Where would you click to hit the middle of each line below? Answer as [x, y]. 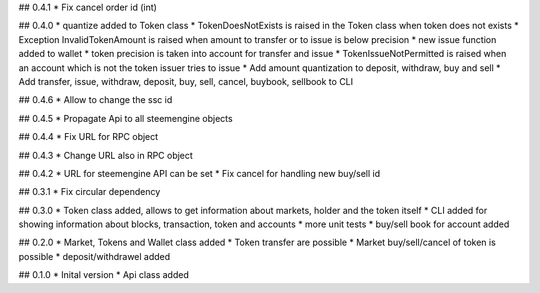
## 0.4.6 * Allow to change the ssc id [95, 100]
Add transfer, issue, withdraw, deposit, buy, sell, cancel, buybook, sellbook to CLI [186, 81]
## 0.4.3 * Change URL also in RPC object [106, 155]
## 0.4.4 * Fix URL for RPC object [88, 137]
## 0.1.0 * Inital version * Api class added [103, 275]
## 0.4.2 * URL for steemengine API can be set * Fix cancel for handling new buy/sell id [199, 173]
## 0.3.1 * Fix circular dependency [89, 192]
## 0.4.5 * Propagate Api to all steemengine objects [126, 118]
